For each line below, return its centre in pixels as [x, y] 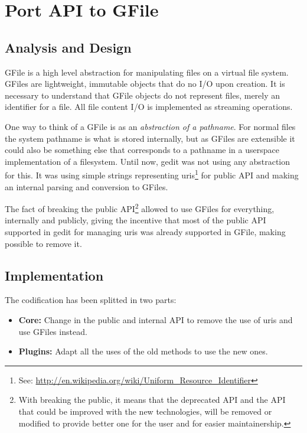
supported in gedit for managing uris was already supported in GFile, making [145, 232]
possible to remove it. [43, 243]
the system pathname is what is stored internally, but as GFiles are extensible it [150, 138]
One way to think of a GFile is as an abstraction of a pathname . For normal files [150, 126]
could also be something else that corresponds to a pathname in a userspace [142, 150]
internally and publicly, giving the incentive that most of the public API [135, 220]
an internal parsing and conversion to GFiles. [86, 186]
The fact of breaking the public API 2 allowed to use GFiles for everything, [140, 208]
